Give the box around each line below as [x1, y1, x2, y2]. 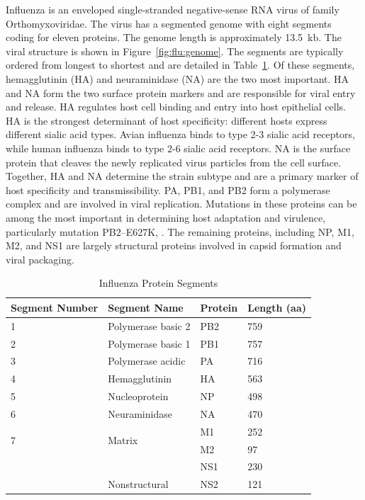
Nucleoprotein [108, 389, 169, 404]
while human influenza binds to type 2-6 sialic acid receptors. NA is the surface [6, 140, 351, 155]
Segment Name [108, 300, 184, 314]
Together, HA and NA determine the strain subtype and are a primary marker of [6, 169, 359, 183]
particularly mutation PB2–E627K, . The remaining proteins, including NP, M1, [6, 224, 354, 239]
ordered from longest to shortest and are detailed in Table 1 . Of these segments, [6, 57, 355, 72]
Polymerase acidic [108, 353, 186, 368]
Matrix [108, 433, 138, 448]
